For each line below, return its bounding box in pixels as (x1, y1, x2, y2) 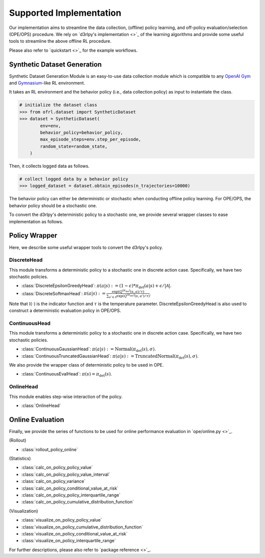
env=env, (40, 123, 61, 128)
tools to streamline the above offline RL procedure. (9, 38, 111, 44)
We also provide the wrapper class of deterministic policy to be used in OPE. (9, 362, 164, 368)
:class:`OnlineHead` (21, 403, 61, 408)
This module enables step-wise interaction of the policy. (9, 394, 123, 400)
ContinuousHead (9, 320, 51, 327)
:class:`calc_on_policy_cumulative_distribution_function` (21, 499, 134, 505)
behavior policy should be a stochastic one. (9, 202, 98, 209)
